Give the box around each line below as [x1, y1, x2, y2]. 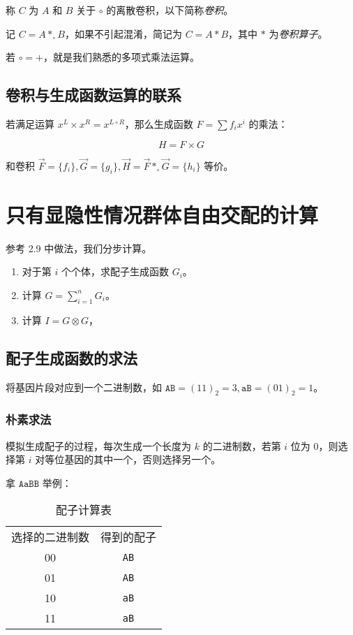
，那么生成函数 [124, 116, 193, 131]
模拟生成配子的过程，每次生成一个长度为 [6, 438, 191, 453]
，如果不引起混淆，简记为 [64, 26, 182, 41]
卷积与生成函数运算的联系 [6, 84, 181, 105]
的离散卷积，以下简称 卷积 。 [106, 3, 234, 17]
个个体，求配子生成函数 [61, 264, 169, 279]
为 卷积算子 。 [269, 26, 328, 41]
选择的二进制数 [11, 529, 90, 546]
